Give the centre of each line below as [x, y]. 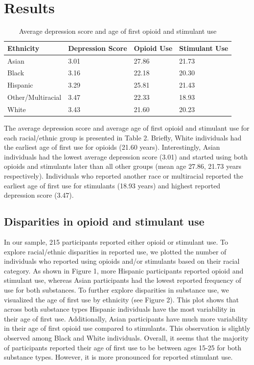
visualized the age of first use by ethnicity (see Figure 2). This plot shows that [121, 299]
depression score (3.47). [39, 195]
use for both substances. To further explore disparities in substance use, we [116, 289]
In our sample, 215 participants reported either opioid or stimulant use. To [116, 241]
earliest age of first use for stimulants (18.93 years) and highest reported [112, 185]
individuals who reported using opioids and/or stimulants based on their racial [122, 261]
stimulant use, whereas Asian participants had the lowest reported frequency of [123, 280]
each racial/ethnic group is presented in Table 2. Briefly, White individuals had [123, 137]
